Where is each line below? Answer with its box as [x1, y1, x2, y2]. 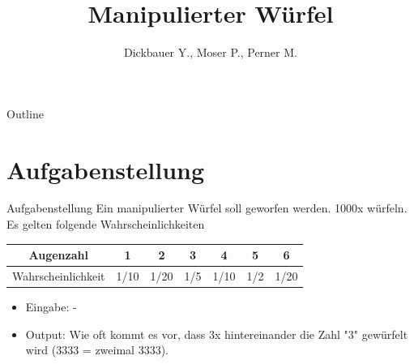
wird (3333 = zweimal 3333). [25, 341, 169, 358]
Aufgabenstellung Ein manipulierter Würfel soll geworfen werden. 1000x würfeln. [6, 199, 408, 216]
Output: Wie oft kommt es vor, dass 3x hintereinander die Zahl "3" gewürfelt [25, 325, 408, 342]
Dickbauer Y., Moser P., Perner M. [124, 44, 297, 61]
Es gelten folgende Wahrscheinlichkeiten [6, 216, 205, 233]
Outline [6, 105, 44, 122]
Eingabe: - [25, 298, 77, 315]
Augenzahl [28, 246, 88, 263]
